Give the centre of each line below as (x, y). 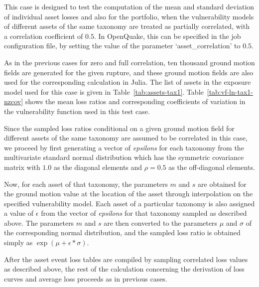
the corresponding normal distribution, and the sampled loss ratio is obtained (122, 232)
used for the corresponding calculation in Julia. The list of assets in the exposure (128, 82)
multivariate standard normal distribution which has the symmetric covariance (124, 157)
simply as (18, 242)
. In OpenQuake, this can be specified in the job (167, 36)
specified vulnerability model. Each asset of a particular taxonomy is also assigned (129, 203)
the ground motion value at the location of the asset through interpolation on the (129, 194)
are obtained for (222, 184)
